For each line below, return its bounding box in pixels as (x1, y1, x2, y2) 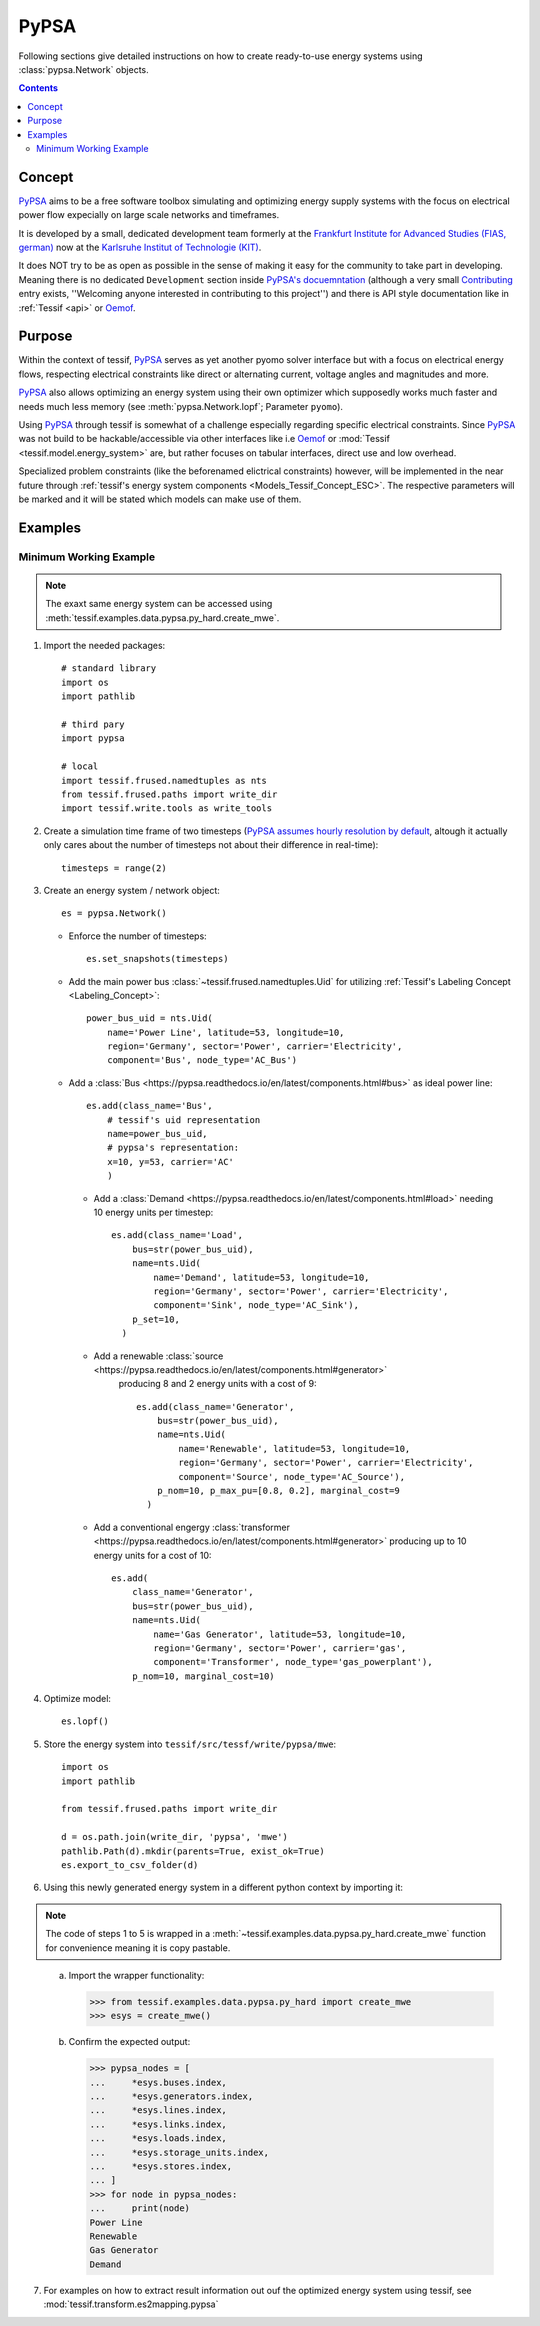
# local (61, 761, 99, 772)
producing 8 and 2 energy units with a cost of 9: (118, 1378, 317, 1390)
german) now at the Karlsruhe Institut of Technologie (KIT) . (18, 241, 262, 253)
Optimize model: (43, 1693, 112, 1705)
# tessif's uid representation (106, 1114, 261, 1125)
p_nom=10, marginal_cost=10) (131, 1670, 275, 1682)
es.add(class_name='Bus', (86, 1100, 214, 1112)
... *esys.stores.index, (89, 2161, 233, 2172)
